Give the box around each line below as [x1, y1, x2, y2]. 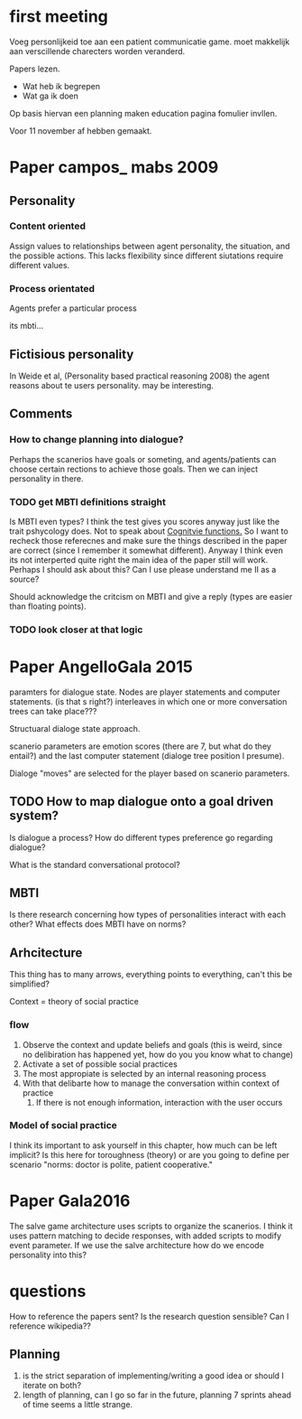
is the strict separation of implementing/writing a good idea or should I [22, 1370, 284, 1381]
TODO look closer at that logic [9, 623, 143, 636]
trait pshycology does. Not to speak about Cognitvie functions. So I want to [9, 526, 288, 537]
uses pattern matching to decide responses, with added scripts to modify [9, 1230, 282, 1241]
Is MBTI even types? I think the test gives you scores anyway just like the [9, 516, 280, 527]
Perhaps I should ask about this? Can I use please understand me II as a [9, 564, 277, 574]
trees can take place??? [9, 705, 97, 716]
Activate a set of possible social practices [22, 1059, 178, 1069]
